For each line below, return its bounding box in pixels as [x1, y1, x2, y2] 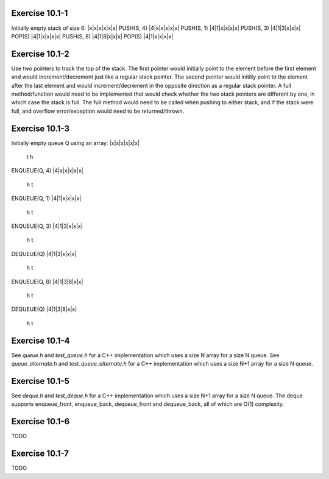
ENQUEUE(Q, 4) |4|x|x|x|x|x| [11, 167, 83, 174]
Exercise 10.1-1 [11, 8, 68, 18]
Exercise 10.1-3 [11, 123, 70, 133]
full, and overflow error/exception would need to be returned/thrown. [11, 107, 185, 115]
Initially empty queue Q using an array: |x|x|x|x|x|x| [11, 139, 140, 146]
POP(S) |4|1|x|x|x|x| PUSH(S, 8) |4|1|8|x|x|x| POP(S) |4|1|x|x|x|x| [11, 32, 174, 40]
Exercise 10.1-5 [11, 375, 70, 386]
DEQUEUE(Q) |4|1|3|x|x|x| [11, 250, 77, 257]
